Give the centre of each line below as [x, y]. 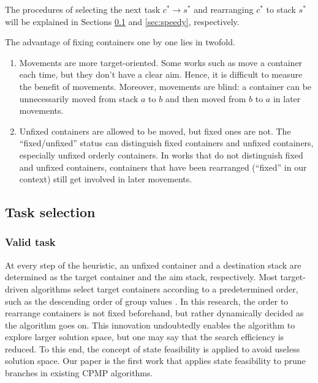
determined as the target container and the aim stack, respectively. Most [141, 277]
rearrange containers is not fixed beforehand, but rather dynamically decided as [154, 313]
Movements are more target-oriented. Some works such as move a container [161, 62]
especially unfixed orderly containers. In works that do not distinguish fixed [161, 154]
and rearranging [224, 9]
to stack [281, 9]
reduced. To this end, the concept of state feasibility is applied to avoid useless [153, 348]
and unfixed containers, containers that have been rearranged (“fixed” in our [163, 167]
